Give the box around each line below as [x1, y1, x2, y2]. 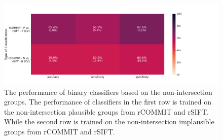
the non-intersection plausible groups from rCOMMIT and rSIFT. [4, 106, 209, 117]
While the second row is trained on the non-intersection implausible [4, 116, 214, 127]
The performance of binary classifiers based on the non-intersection [4, 86, 212, 97]
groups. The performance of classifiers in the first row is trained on [4, 96, 212, 107]
